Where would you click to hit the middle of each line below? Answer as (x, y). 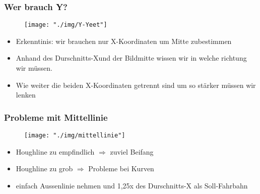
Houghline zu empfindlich (55, 151)
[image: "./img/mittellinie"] (75, 136)
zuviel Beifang (132, 151)
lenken (26, 95)
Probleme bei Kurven (121, 168)
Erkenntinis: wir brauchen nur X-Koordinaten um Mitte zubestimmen (124, 41)
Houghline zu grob (44, 168)
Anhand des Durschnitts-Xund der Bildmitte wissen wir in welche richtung (131, 58)
